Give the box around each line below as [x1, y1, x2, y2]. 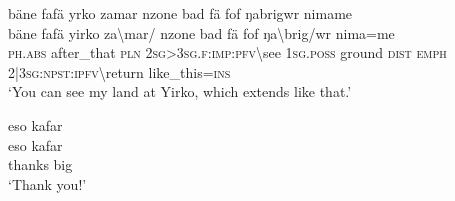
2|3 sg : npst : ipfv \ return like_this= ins [8, 61, 231, 82]
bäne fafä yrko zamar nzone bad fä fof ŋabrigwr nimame [8, 3, 353, 23]
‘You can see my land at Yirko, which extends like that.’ [8, 81, 352, 102]
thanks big [8, 154, 73, 175]
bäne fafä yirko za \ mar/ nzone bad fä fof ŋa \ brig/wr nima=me [8, 22, 395, 43]
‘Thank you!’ [8, 173, 87, 194]
